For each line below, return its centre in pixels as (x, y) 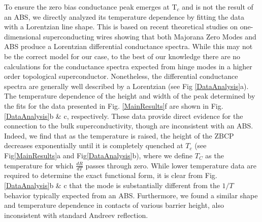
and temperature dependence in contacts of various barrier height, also (114, 205)
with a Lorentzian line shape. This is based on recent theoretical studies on (121, 27)
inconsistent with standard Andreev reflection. (76, 215)
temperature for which (39, 165)
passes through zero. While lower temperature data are (171, 165)
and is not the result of (218, 7)
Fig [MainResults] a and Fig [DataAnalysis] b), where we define (99, 155)
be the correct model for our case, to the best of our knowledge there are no (122, 56)
